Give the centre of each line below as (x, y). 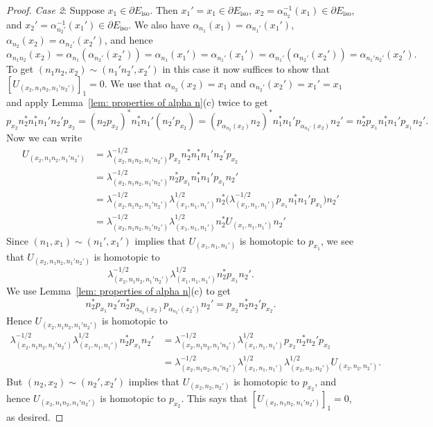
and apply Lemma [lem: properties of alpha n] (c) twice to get (137, 102)
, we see (337, 240)
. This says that (214, 398)
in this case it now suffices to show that (246, 69)
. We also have (159, 24)
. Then (164, 10)
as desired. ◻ (35, 416)
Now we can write (44, 137)
